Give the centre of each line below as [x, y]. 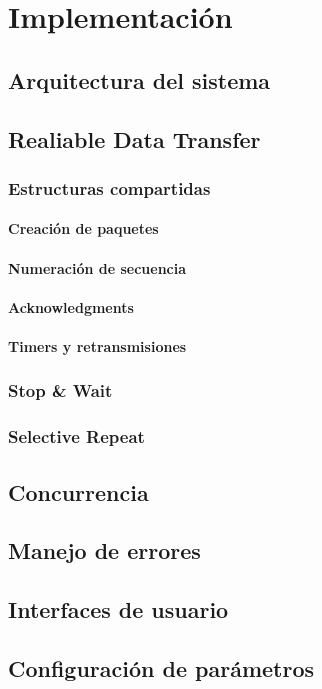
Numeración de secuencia [97, 267]
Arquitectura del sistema [139, 79]
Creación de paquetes [83, 228]
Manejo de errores [104, 550]
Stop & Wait [60, 390]
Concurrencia [78, 491]
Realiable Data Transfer [134, 138]
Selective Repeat [76, 436]
